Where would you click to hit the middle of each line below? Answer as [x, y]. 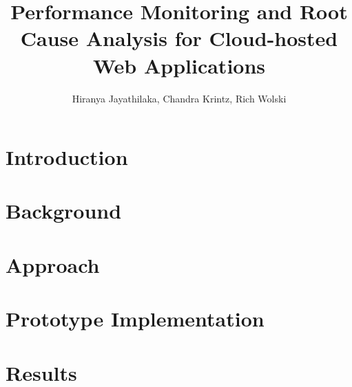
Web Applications [179, 65]
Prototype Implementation [135, 319]
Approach [53, 264]
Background [64, 211]
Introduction [67, 157]
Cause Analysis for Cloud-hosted [179, 38]
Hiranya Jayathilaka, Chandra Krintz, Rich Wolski [179, 98]
